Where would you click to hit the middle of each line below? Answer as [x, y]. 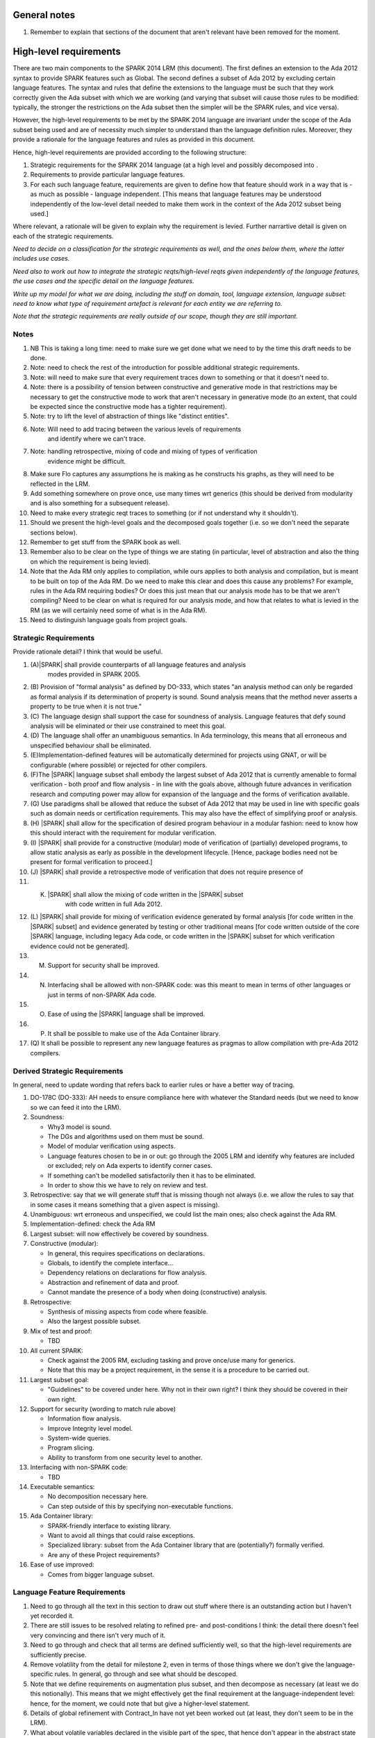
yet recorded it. [52, 1616]
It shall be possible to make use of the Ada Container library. [134, 1034]
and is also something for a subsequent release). [100, 503]
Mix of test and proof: [61, 1331]
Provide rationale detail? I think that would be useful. [88, 652]
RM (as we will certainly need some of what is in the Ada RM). [119, 610]
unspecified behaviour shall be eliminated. [91, 745]
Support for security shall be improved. [103, 966]
